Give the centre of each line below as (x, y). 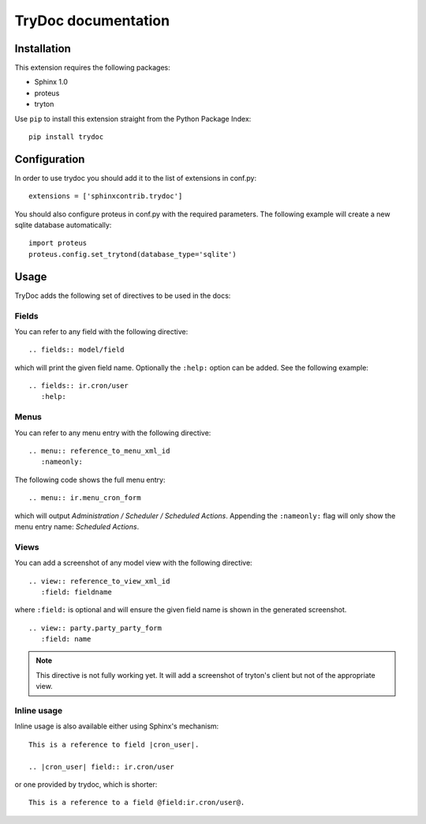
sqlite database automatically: (63, 225)
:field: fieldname (76, 592)
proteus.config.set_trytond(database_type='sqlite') (133, 254)
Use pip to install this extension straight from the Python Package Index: (133, 119)
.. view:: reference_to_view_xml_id (99, 581)
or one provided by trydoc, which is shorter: (86, 784)
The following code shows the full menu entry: (90, 480)
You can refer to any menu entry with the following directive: (113, 433)
